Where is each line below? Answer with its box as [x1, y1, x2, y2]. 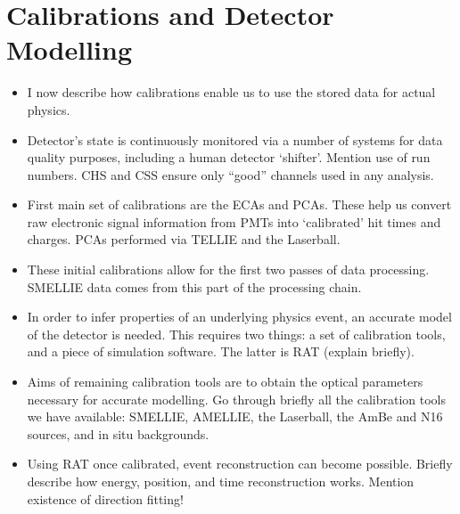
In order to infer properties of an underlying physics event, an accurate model [27, 307, 452, 326]
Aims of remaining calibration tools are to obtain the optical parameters [27, 372, 423, 391]
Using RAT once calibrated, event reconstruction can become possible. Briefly [27, 454, 453, 473]
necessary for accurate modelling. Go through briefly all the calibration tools [27, 389, 447, 408]
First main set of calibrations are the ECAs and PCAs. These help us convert [27, 195, 452, 214]
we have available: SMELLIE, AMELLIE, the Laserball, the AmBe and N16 [27, 407, 443, 426]
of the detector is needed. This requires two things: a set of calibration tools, [27, 324, 446, 343]
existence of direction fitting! [27, 489, 184, 508]
